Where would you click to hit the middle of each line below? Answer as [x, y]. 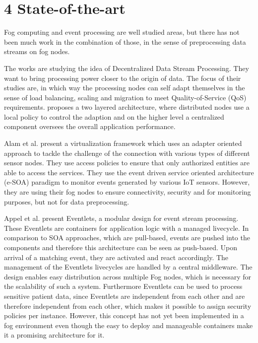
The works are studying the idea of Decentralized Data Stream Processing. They [127, 68]
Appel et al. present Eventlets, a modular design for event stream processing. [121, 218]
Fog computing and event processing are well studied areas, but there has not [122, 32]
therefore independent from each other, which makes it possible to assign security [128, 306]
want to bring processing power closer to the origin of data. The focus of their [123, 78]
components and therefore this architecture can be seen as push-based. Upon [121, 247]
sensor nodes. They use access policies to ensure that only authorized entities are [127, 163]
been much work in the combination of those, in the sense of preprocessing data [125, 41]
